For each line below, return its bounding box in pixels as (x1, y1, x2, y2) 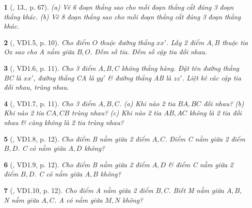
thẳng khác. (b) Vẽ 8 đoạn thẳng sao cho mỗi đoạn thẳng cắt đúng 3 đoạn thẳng (4, 11, 241, 21)
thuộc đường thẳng (100, 37, 154, 47)
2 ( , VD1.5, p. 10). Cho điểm (4, 37, 90, 47)
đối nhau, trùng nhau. (4, 82, 69, 92)
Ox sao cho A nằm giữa (4, 47, 75, 57)
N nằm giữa (4, 194, 39, 205)
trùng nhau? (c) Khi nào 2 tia (72, 108, 161, 118)
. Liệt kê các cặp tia (182, 72, 241, 82)
